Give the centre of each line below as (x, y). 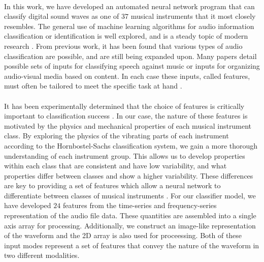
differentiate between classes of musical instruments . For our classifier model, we (130, 195)
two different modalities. (42, 255)
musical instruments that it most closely (193, 16)
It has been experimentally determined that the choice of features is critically (124, 106)
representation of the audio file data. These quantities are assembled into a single (130, 215)
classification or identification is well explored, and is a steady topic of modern (126, 36)
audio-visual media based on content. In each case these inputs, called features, (127, 76)
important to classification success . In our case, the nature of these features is (126, 116)
